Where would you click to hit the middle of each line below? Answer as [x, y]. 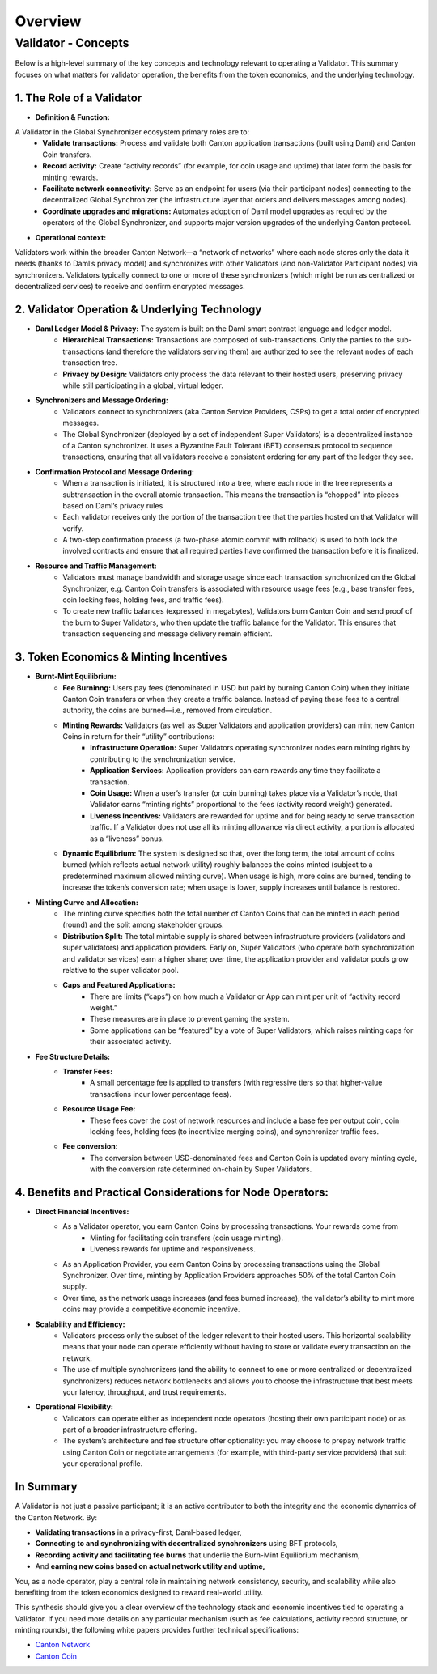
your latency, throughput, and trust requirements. [144, 1391]
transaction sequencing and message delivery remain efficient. [168, 634]
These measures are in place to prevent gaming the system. [190, 1019]
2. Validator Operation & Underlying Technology [138, 309]
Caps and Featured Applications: [119, 985]
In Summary [46, 1487]
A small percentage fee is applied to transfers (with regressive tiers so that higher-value [236, 1083]
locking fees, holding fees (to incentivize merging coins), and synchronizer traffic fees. [235, 1131]
